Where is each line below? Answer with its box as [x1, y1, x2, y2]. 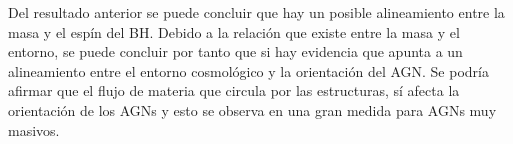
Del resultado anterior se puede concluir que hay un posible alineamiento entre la [8, 2, 505, 22]
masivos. [8, 119, 60, 140]
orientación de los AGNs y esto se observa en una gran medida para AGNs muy [8, 99, 497, 120]
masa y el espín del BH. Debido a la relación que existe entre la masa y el [8, 21, 460, 42]
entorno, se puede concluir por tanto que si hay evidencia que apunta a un [8, 41, 463, 62]
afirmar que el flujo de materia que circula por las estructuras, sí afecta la [8, 80, 460, 101]
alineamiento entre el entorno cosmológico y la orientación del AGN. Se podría [8, 60, 489, 81]
